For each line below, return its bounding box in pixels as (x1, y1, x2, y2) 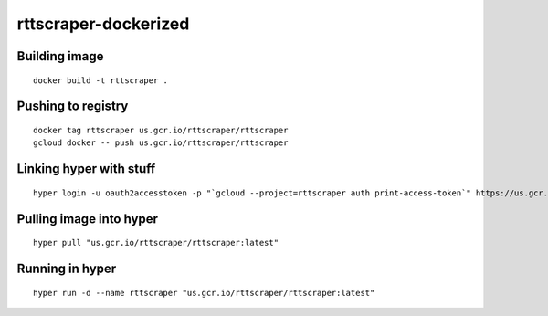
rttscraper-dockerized (16, 14, 190, 34)
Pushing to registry (16, 99, 129, 114)
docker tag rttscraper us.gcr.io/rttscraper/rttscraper (33, 124, 289, 135)
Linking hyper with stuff (16, 161, 156, 177)
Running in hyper (16, 260, 117, 276)
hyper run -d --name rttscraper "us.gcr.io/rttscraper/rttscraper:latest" (33, 288, 375, 298)
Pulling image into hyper (16, 211, 159, 226)
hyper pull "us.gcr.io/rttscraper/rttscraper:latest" (33, 237, 279, 248)
